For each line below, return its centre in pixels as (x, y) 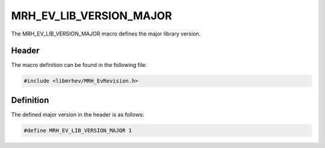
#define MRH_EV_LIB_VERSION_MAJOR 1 (78, 130)
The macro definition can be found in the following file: (79, 65)
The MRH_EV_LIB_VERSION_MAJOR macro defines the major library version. (106, 34)
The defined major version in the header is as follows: (78, 114)
